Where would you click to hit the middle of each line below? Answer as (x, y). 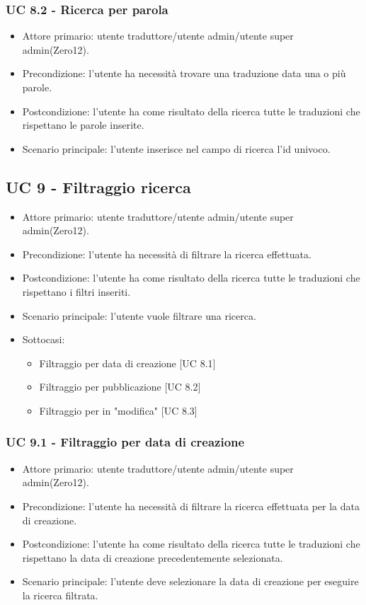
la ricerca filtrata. (60, 595)
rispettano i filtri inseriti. (76, 291)
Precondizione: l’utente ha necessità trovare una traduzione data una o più (184, 73)
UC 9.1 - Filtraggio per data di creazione (125, 442)
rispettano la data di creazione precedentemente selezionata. (153, 557)
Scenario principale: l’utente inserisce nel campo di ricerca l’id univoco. (176, 148)
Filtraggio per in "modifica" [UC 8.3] (118, 410)
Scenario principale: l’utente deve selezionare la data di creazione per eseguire (190, 581)
